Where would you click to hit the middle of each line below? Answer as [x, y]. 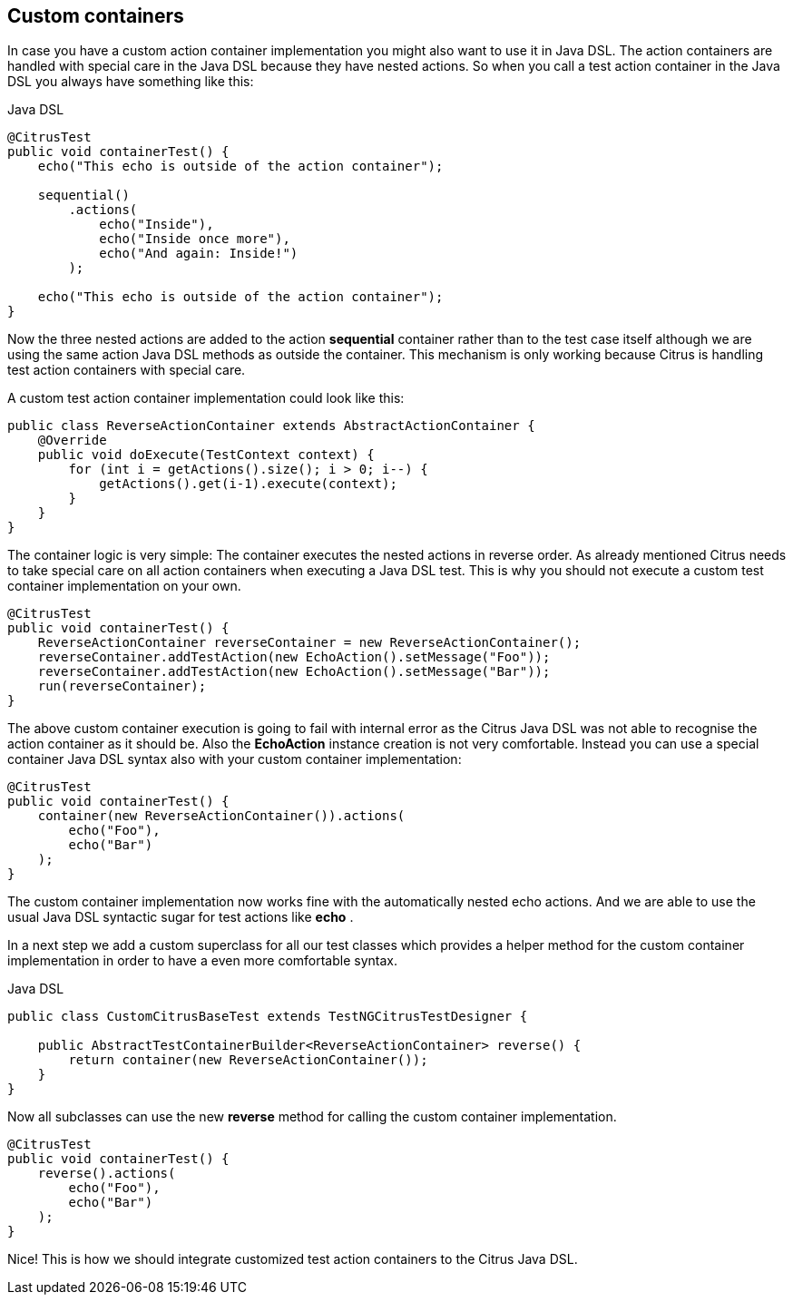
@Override [72, 441]
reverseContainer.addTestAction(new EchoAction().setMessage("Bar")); [294, 672]
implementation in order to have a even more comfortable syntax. [202, 961]
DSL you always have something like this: [131, 82]
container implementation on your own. [124, 586]
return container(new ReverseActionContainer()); [248, 1060]
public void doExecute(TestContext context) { [206, 455]
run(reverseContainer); [122, 686]
